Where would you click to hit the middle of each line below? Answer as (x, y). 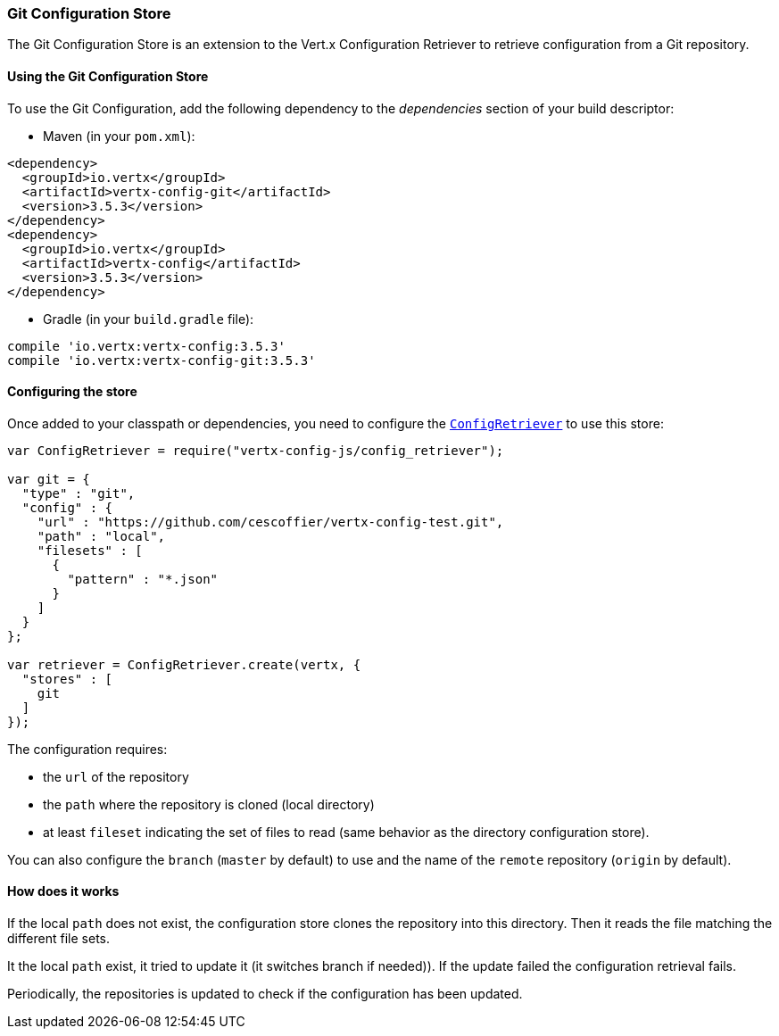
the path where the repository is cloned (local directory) (209, 804)
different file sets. (59, 939)
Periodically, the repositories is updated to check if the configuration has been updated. (265, 994)
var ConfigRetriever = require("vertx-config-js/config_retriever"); (256, 450)
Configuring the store (72, 392)
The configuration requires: (87, 749)
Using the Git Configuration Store (108, 76)
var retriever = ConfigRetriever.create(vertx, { (184, 664)
